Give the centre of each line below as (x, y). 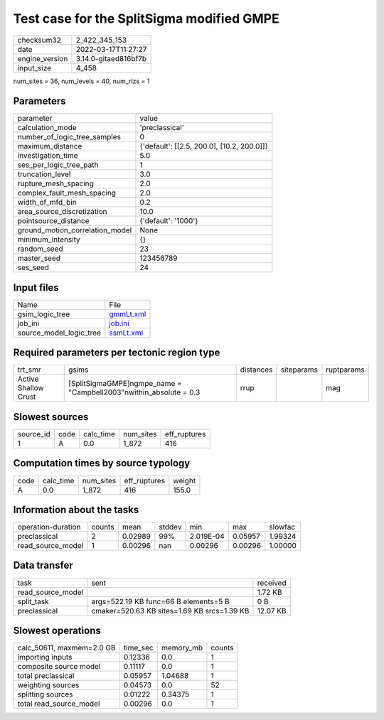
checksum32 (39, 40)
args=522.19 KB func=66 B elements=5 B (160, 601)
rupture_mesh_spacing (55, 183)
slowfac (282, 527)
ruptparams (346, 370)
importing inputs (45, 657)
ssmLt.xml (126, 333)
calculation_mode (47, 128)
